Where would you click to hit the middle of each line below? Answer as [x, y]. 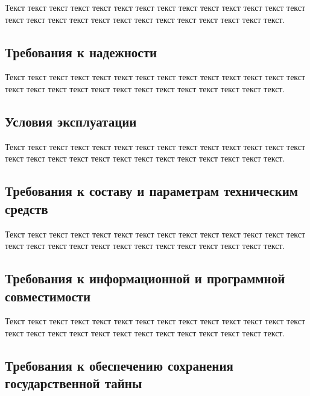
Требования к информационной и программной [145, 278]
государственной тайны [74, 383]
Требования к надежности [81, 52]
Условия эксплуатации [71, 121]
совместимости [48, 296]
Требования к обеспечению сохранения [119, 365]
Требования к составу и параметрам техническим [152, 191]
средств [27, 208]
